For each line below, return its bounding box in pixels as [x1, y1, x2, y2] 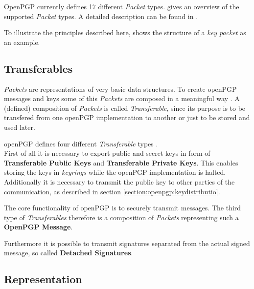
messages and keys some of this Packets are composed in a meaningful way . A [4, 93, 240, 103]
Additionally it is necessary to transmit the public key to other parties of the [4, 176, 235, 186]
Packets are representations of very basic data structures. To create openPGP [4, 83, 237, 94]
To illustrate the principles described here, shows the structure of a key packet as [4, 27, 246, 38]
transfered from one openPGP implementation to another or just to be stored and [4, 112, 250, 123]
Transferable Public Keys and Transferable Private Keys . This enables [4, 157, 238, 167]
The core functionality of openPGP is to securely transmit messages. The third [4, 203, 241, 213]
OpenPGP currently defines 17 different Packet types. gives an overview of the [4, 1, 239, 11]
